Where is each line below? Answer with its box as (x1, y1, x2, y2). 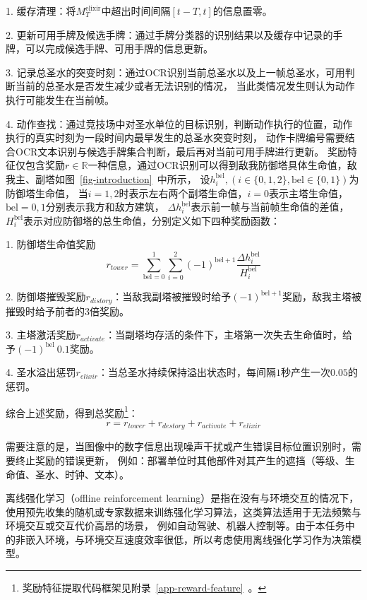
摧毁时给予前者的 (6, 303, 85, 318)
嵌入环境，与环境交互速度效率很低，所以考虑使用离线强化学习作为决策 (25, 531, 351, 546)
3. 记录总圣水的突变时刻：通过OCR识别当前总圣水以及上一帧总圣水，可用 (6, 64, 345, 79)
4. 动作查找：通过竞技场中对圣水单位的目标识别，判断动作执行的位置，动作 (6, 116, 353, 131)
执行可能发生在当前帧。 (6, 92, 114, 107)
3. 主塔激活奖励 (6, 327, 76, 342)
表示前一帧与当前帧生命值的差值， (191, 199, 349, 214)
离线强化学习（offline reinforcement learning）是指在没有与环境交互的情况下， (6, 490, 359, 505)
